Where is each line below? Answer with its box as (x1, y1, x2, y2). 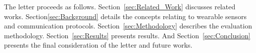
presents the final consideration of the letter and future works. (4, 40, 193, 50)
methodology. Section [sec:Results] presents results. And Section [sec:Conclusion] (4, 30, 251, 40)
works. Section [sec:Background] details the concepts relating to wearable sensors (4, 11, 247, 21)
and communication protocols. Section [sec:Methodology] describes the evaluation (4, 21, 252, 31)
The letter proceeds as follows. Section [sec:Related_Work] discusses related (4, 1, 236, 11)
